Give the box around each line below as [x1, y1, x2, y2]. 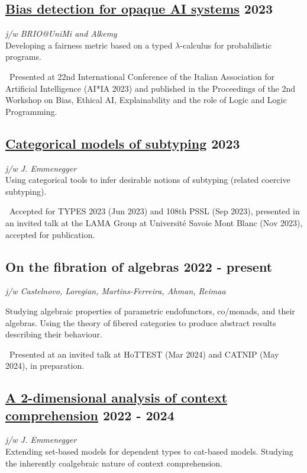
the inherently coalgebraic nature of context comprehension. [5, 456, 222, 469]
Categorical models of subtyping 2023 [5, 134, 240, 152]
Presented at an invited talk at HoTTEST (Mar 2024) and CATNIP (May [9, 347, 279, 360]
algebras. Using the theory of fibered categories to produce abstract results [5, 316, 276, 329]
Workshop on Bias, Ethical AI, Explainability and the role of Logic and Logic [5, 94, 287, 106]
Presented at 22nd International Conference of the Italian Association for [9, 70, 275, 82]
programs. [5, 50, 41, 63]
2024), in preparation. [5, 359, 85, 372]
